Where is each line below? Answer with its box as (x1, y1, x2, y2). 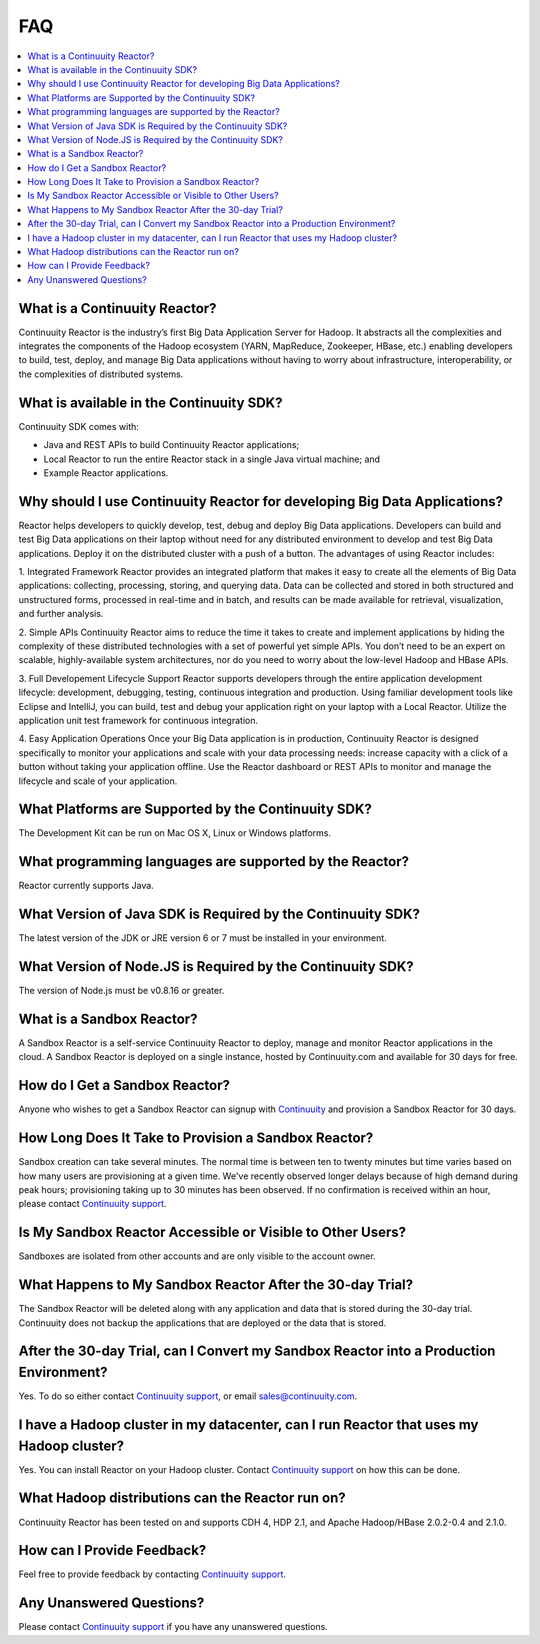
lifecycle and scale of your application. (18, 775, 178, 787)
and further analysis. (18, 608, 104, 620)
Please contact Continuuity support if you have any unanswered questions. (18, 1621, 329, 1633)
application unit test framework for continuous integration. (18, 714, 259, 726)
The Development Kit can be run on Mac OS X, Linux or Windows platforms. (18, 827, 332, 839)
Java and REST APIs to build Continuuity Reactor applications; (43, 439, 300, 451)
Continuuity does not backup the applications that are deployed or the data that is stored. (18, 1316, 387, 1329)
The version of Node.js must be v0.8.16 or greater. (18, 985, 225, 997)
